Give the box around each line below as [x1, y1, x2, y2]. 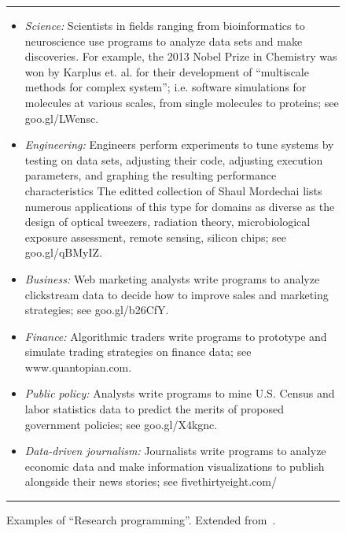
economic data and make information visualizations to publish [24, 457, 325, 474]
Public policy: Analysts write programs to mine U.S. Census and [24, 385, 335, 402]
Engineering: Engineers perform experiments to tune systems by [24, 136, 334, 153]
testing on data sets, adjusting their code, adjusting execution [24, 151, 323, 168]
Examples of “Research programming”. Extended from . [6, 512, 276, 528]
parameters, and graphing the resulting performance [24, 167, 277, 183]
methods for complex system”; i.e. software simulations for [24, 79, 307, 95]
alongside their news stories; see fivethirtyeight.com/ [24, 473, 277, 490]
